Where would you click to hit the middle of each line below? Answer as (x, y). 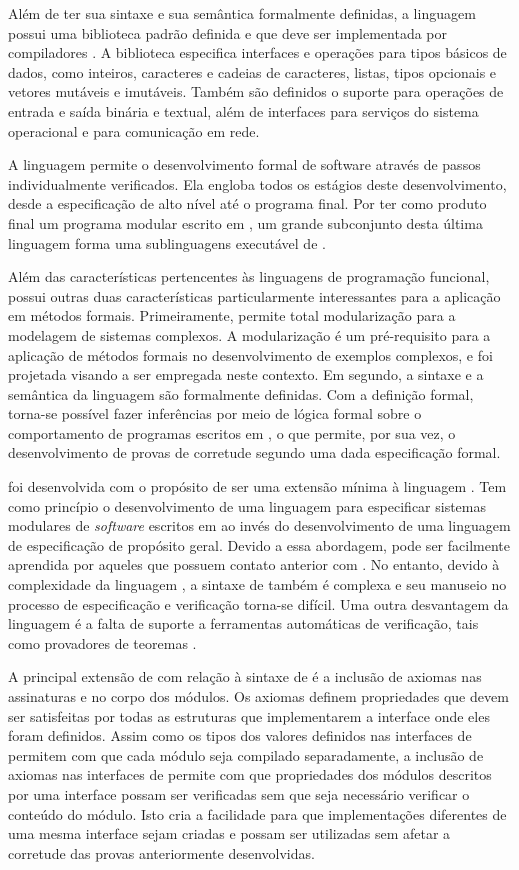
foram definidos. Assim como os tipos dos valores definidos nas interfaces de (240, 735)
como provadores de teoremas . (102, 642)
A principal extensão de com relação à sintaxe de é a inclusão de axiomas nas (245, 676)
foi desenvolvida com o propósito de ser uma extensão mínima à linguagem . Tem (257, 486)
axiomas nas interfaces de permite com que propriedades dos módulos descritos (250, 774)
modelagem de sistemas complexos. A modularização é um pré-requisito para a (249, 334)
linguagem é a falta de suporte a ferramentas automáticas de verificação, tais (243, 623)
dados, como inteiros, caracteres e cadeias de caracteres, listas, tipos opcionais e (252, 71)
